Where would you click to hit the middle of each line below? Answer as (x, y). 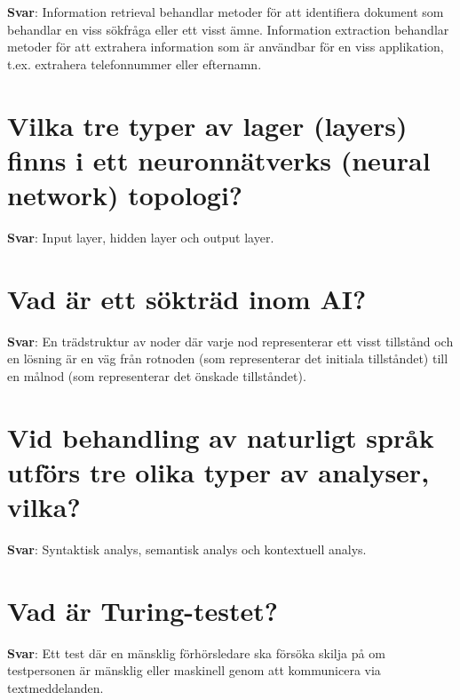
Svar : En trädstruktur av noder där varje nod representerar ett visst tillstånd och (230, 341)
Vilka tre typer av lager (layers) (207, 125)
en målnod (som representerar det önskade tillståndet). (157, 375)
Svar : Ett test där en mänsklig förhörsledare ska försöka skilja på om (196, 652)
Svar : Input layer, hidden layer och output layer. (141, 237)
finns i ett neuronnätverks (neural (219, 159)
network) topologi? (125, 194)
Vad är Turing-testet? (143, 610)
